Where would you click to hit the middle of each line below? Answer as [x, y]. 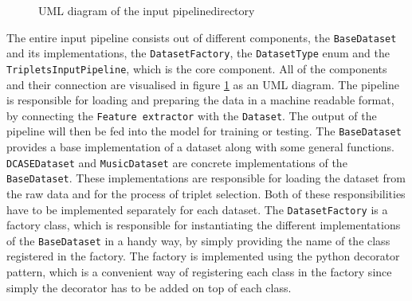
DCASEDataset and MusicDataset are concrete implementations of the [177, 162]
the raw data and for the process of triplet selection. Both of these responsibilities [206, 193]
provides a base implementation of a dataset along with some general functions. [200, 147]
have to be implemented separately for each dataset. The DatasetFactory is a [197, 209]
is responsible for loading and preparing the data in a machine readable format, [200, 100]
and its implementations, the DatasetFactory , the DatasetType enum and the [198, 53]
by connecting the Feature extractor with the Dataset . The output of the [192, 115]
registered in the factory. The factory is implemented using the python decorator [203, 256]
